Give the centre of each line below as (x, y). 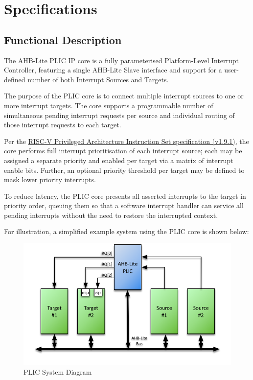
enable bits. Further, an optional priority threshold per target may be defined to (124, 170)
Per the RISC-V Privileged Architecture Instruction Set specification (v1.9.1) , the (126, 141)
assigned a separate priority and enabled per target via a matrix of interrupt (119, 160)
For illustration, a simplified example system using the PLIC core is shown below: (126, 231)
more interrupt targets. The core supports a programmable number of (109, 105)
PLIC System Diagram (58, 371)
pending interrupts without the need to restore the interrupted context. (111, 215)
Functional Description (63, 39)
